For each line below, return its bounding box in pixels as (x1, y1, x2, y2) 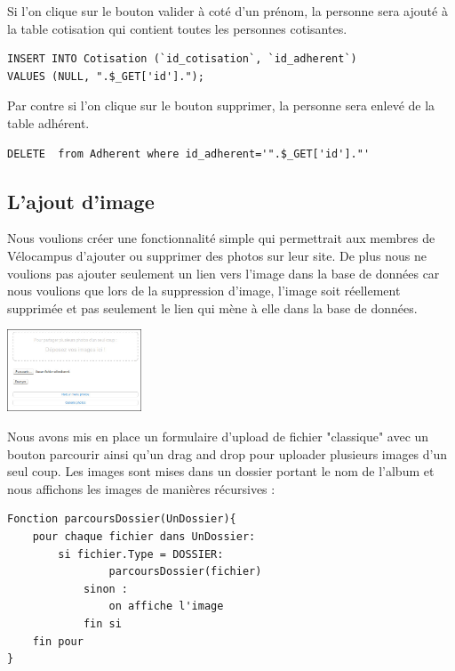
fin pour (32, 635, 84, 648)
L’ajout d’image (7, 187, 155, 214)
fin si (83, 617, 122, 630)
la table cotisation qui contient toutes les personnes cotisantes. (7, 19, 347, 37)
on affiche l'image (108, 600, 224, 613)
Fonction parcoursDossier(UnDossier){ (7, 513, 236, 526)
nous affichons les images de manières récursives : (7, 479, 275, 497)
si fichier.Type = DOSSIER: (58, 547, 224, 561)
